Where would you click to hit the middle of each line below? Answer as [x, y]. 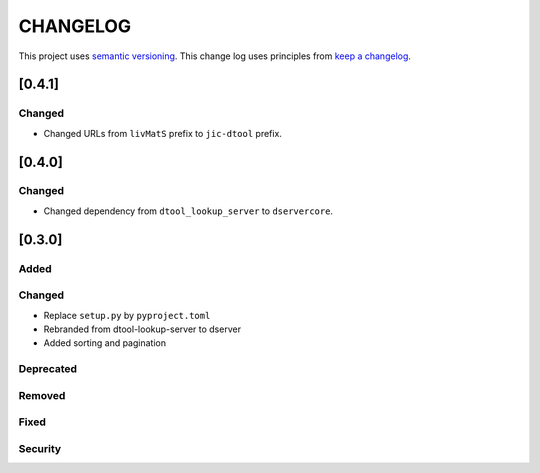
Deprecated [48, 369]
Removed [42, 395]
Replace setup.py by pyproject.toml [127, 315]
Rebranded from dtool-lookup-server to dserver [142, 329]
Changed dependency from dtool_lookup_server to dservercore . [188, 211]
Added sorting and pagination [105, 343]
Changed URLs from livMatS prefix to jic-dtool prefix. [162, 133]
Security [40, 448]
